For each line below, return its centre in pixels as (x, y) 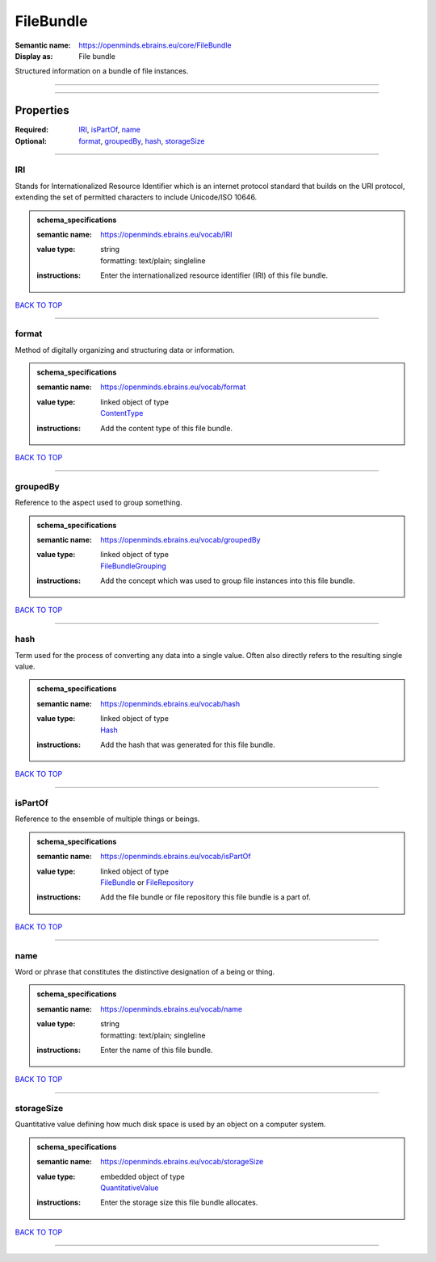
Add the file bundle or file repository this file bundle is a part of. (205, 897)
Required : (31, 130)
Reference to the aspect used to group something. (99, 503)
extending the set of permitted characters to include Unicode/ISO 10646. (136, 197)
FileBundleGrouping (134, 566)
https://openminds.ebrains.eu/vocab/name (171, 1008)
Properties (42, 110)
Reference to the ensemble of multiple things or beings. (107, 819)
